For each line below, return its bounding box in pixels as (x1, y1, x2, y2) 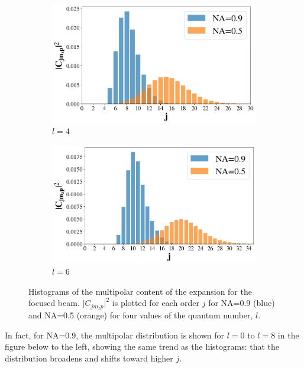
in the (277, 328, 299, 341)
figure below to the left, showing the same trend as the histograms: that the (5, 340, 280, 353)
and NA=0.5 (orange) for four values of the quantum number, (28, 309, 253, 321)
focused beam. (28, 297, 80, 309)
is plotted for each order (112, 297, 200, 309)
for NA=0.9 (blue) (208, 297, 275, 309)
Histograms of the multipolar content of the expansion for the (28, 285, 252, 297)
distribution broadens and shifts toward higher (5, 351, 173, 364)
